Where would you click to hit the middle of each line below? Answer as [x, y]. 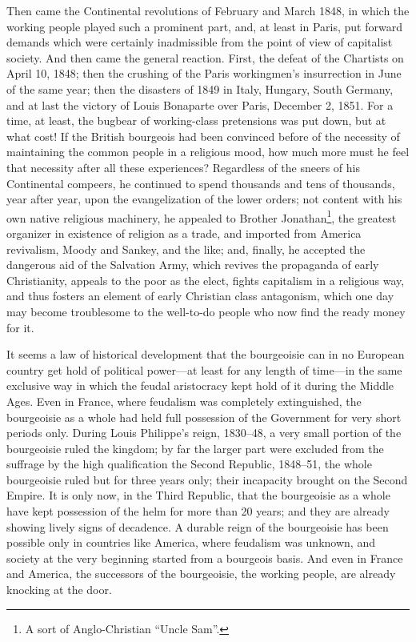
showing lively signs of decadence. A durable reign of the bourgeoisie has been [198, 526]
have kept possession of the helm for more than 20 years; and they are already [198, 511]
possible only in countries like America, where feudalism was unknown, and [191, 542]
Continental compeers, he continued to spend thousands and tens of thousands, [201, 183]
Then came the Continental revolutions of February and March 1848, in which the [208, 10]
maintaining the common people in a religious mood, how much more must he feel [208, 152]
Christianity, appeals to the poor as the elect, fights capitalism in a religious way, [206, 280]
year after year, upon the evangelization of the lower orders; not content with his [204, 199]
